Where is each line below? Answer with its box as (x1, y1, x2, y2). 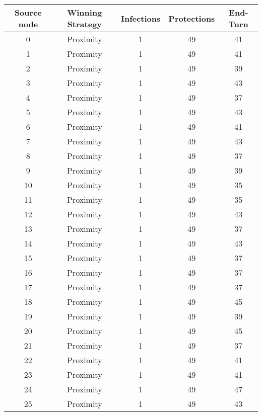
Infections (120, 12, 161, 24)
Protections (168, 12, 215, 24)
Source (14, 7, 42, 18)
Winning (67, 7, 102, 18)
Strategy (67, 18, 102, 30)
